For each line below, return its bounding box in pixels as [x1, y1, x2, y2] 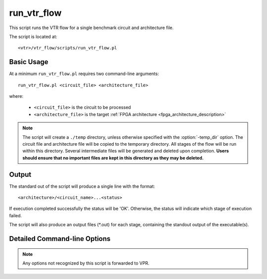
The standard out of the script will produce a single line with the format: [9, 183, 155, 189]
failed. [9, 212, 22, 218]
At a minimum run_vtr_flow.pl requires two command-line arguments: [9, 71, 159, 77]
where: [9, 93, 24, 99]
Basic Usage [9, 58, 48, 66]
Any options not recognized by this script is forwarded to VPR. [22, 260, 149, 266]
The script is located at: [9, 34, 57, 40]
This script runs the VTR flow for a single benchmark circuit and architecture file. [9, 25, 174, 31]
